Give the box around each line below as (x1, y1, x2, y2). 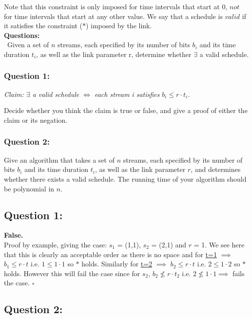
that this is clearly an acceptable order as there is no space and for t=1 (4, 249, 217, 259)
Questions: (4, 30, 40, 40)
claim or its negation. (4, 114, 68, 125)
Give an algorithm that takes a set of (4, 154, 115, 165)
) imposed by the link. (85, 20, 152, 31)
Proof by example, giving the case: (4, 239, 107, 249)
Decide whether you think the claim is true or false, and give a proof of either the (4, 105, 248, 115)
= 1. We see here (194, 239, 245, 249)
